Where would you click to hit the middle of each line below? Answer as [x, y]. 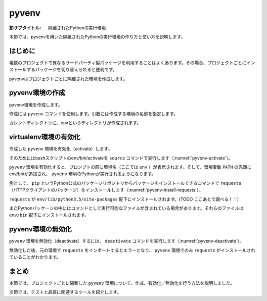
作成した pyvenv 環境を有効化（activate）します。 [61, 149]
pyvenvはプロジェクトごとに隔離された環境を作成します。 [68, 79]
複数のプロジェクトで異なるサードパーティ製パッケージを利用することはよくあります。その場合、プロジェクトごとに [128, 62]
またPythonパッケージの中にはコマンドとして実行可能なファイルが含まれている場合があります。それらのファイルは [127, 208]
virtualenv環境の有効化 [45, 137]
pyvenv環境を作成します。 [36, 104]
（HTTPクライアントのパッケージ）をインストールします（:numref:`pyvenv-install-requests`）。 [106, 190]
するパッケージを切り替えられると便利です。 [72, 70]
